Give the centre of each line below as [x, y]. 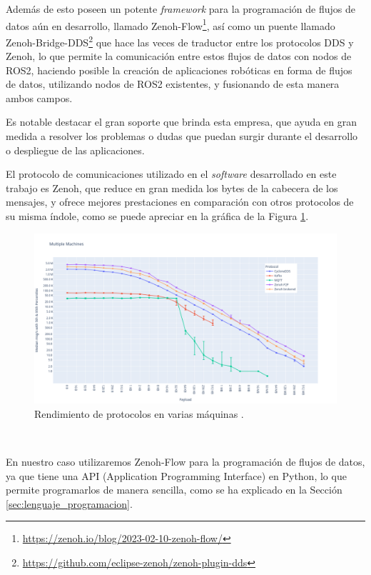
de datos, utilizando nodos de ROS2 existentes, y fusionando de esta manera [173, 84]
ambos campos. [39, 97]
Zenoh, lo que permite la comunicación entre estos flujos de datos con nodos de [179, 56]
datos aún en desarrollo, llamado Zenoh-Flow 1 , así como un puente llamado [171, 24]
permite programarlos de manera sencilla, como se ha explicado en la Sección [174, 490]
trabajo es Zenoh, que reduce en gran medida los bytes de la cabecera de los [172, 187]
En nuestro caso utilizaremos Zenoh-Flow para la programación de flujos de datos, [185, 461]
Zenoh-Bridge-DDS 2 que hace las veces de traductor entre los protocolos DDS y [180, 41]
